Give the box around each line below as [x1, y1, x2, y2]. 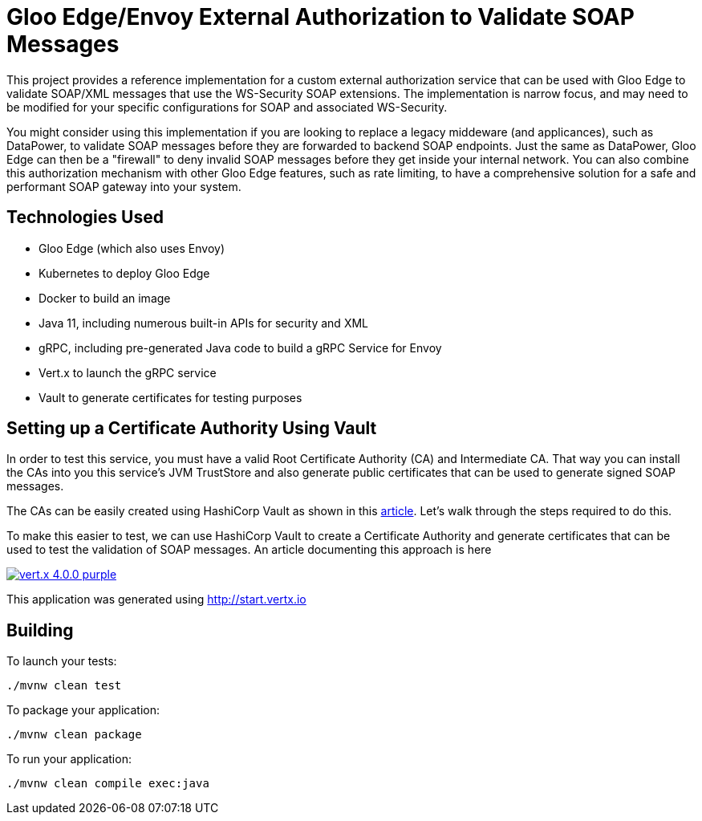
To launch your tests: [6, 654, 117, 669]
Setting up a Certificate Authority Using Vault [6, 418, 377, 439]
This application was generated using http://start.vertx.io [6, 592, 306, 607]
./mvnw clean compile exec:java [6, 777, 209, 791]
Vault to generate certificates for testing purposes [39, 390, 302, 404]
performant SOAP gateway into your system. [6, 179, 241, 193]
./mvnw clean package [6, 728, 142, 742]
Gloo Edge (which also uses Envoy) [39, 241, 225, 255]
